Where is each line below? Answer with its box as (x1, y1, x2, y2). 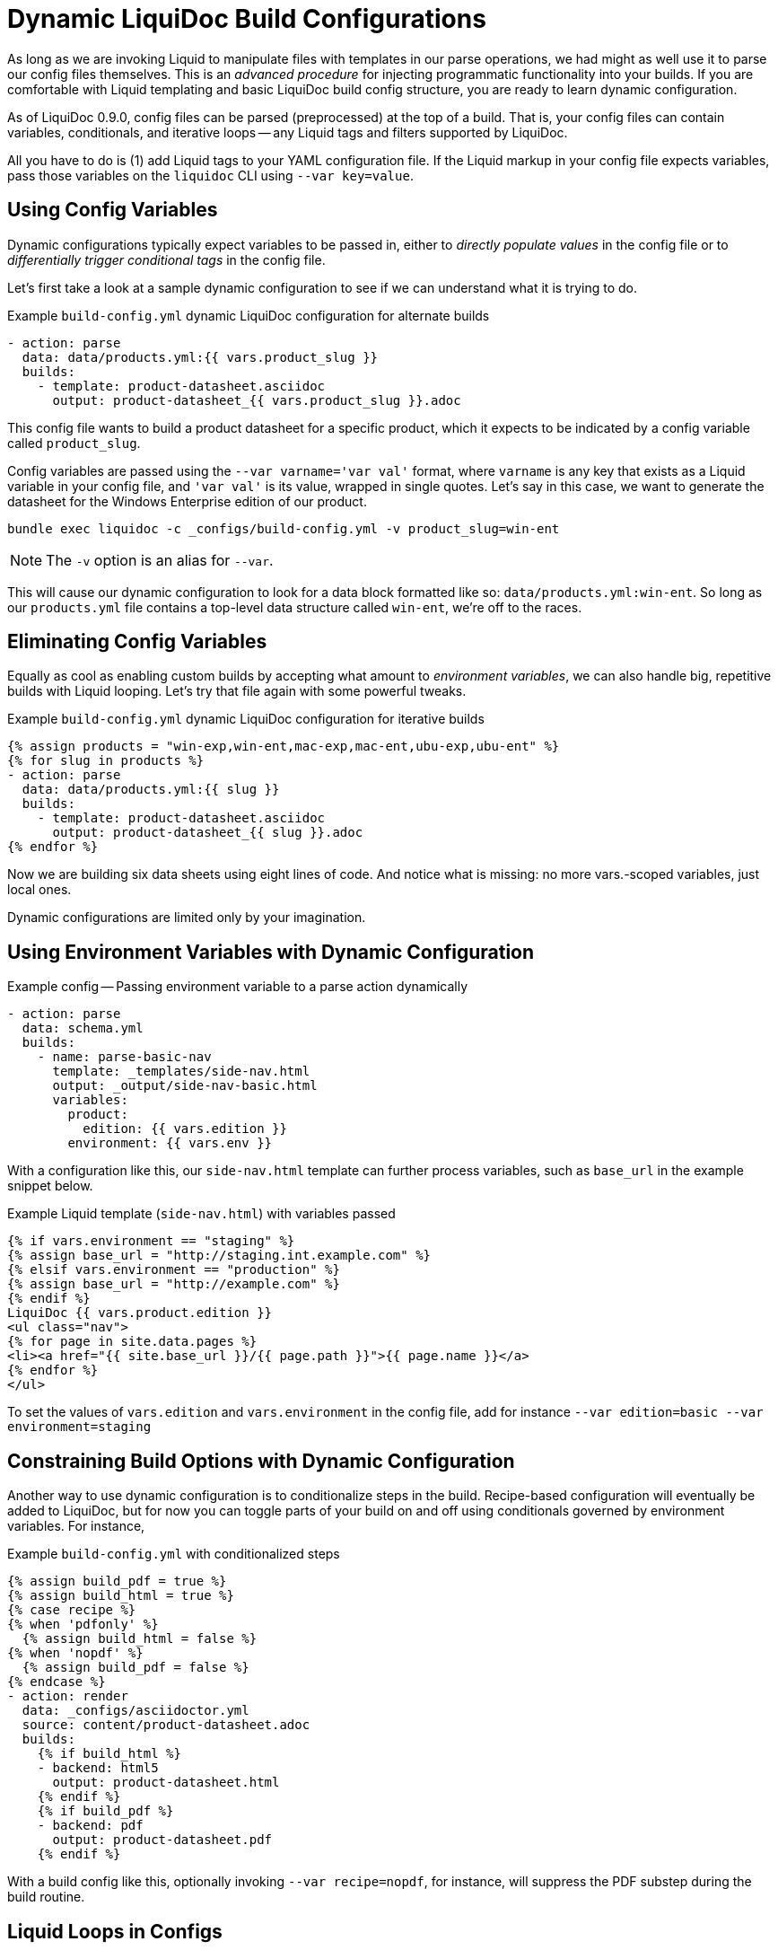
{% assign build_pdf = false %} (22, 1660, 249, 1675)
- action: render (7, 1689, 128, 1704)
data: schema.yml (22, 1021, 144, 1036)
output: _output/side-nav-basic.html (52, 1078, 318, 1094)
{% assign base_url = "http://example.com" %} (7, 1277, 340, 1292)
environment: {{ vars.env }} (67, 1136, 273, 1151)
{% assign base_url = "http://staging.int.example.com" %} (7, 1248, 432, 1263)
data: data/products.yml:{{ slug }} (22, 782, 280, 797)
